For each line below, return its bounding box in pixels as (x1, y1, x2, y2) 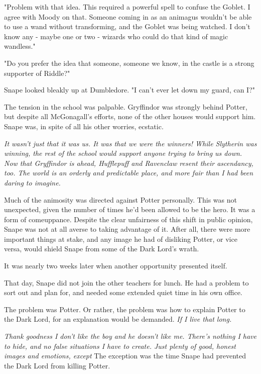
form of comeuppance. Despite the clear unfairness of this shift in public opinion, (4, 214, 253, 224)
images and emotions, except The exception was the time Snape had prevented (4, 350, 246, 361)
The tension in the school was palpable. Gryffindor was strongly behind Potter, (4, 101, 247, 112)
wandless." (4, 41, 36, 51)
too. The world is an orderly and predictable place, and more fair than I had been (4, 167, 253, 178)
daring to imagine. (4, 177, 61, 188)
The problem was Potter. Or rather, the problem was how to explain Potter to (4, 304, 245, 314)
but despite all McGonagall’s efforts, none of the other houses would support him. (4, 111, 256, 122)
